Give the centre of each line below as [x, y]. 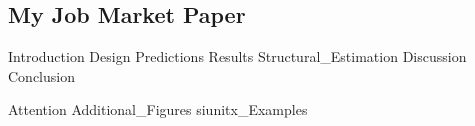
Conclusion [41, 75]
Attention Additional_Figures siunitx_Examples [158, 109]
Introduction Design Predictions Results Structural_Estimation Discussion [237, 56]
